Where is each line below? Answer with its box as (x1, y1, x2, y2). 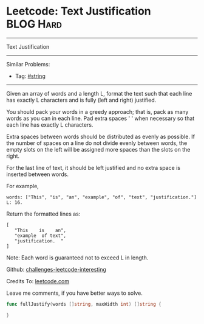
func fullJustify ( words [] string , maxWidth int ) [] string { (6, 301, 162, 307)
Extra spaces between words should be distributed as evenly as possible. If (6, 133, 195, 140)
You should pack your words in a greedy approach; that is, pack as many (6, 108, 189, 115)
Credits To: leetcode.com (6, 277, 70, 284)
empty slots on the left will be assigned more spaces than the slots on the (6, 146, 191, 153)
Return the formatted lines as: (6, 210, 81, 217)
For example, (6, 182, 39, 189)
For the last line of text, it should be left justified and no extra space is (6, 164, 181, 171)
